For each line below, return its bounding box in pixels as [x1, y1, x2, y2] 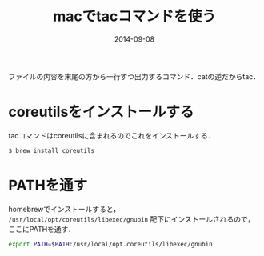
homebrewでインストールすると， [8, 204, 121, 214]
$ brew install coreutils [8, 146, 94, 154]
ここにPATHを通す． [8, 224, 76, 234]
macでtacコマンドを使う [53, 7, 216, 26]
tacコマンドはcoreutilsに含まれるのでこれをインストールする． [8, 130, 215, 140]
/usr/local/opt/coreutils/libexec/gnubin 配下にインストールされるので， [8, 214, 255, 224]
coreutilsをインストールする [8, 103, 194, 121]
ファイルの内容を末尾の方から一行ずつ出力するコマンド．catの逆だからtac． [8, 71, 261, 81]
